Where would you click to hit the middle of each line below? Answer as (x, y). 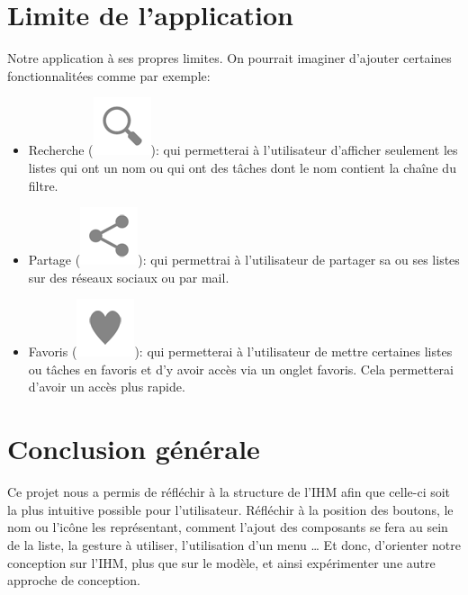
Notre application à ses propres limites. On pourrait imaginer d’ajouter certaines (229, 58)
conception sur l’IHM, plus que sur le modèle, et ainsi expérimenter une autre (221, 562)
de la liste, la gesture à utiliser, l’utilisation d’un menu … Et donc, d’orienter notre (234, 544)
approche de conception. (74, 580)
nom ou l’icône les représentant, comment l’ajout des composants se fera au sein (228, 527)
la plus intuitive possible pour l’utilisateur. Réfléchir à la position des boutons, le (230, 509)
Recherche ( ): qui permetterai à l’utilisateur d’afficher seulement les (243, 150)
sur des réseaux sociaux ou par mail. (129, 277)
